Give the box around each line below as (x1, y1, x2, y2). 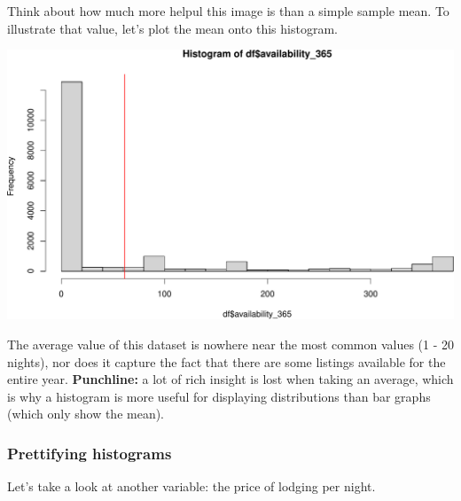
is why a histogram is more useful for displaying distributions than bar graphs (7, 387, 431, 405)
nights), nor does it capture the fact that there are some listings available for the (7, 352, 446, 371)
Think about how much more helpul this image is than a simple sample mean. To (7, 2, 449, 20)
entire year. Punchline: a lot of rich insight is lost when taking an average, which (7, 370, 454, 388)
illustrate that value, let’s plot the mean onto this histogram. (7, 19, 338, 37)
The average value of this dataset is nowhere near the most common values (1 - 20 (7, 334, 455, 353)
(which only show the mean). (7, 404, 165, 423)
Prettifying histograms (7, 442, 172, 464)
